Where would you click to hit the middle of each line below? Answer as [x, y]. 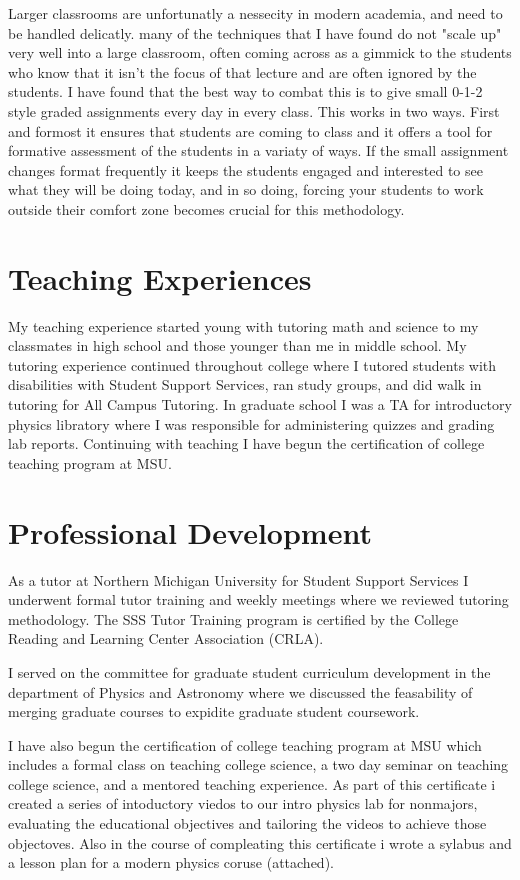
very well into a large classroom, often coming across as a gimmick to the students [260, 52]
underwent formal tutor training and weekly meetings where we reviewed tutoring [258, 599]
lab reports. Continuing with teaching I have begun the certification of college [246, 443]
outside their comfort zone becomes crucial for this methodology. [206, 208]
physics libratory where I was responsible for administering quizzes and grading [251, 423]
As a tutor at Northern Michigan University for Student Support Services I [238, 579]
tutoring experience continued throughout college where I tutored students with [252, 364]
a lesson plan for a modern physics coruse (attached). [171, 862]
